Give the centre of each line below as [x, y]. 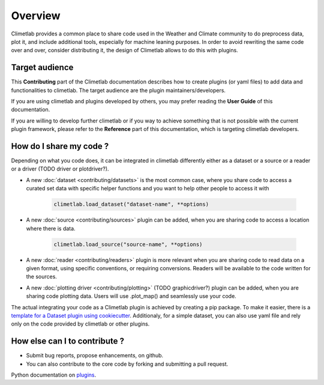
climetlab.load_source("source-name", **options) [128, 244]
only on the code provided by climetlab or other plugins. [80, 324]
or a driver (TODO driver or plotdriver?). [60, 169]
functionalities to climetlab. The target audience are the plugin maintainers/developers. [118, 90]
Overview [36, 16]
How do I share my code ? [60, 146]
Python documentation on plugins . [54, 375]
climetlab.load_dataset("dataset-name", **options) [131, 205]
